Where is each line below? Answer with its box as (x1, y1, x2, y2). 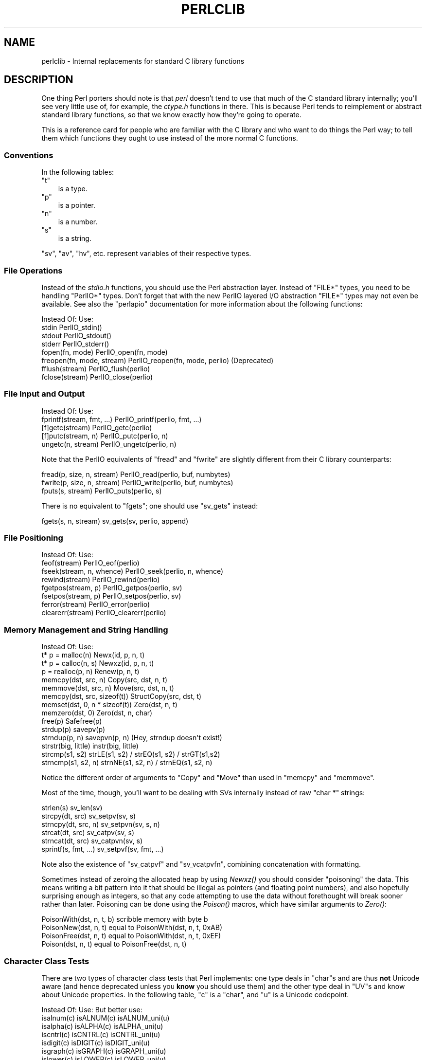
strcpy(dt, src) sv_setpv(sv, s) (41, 812, 136, 821)
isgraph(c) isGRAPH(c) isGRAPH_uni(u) (41, 1046, 166, 1055)
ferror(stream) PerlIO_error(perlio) (41, 600, 150, 609)
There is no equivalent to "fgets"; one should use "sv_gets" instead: (41, 501, 258, 510)
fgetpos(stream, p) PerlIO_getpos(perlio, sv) (41, 584, 182, 592)
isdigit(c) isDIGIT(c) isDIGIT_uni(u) (41, 1038, 150, 1047)
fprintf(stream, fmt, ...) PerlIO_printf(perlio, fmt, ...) (41, 415, 202, 423)
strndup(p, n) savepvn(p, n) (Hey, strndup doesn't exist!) (41, 733, 222, 742)
